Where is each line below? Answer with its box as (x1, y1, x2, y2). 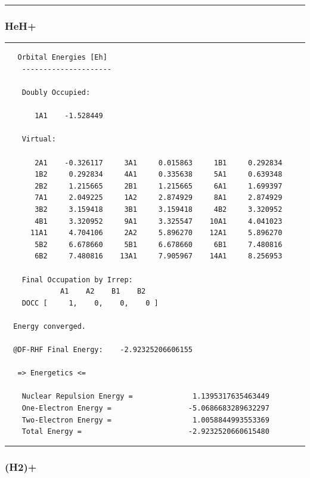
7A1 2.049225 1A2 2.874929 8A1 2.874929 (35, 193, 283, 202)
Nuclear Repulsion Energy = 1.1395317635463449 (21, 392, 269, 401)
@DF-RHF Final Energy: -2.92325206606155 (13, 346, 193, 354)
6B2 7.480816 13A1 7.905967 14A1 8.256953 (35, 252, 283, 261)
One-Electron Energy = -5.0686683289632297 (21, 404, 269, 413)
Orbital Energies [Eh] (17, 53, 107, 62)
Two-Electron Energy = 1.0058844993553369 (21, 415, 269, 424)
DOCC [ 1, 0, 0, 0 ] (21, 298, 159, 307)
